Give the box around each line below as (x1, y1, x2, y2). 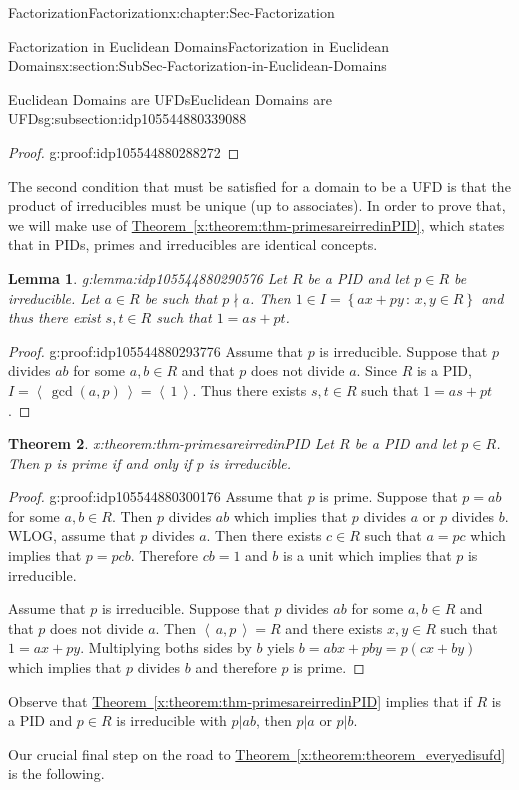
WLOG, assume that (8, 525, 136, 546)
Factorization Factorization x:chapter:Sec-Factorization (8, 2, 335, 22)
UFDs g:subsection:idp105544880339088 (8, 108, 247, 129)
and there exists (285, 617, 383, 638)
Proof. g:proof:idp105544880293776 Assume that (8, 340, 303, 361)
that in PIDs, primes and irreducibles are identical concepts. (8, 234, 378, 255)
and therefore (195, 657, 277, 678)
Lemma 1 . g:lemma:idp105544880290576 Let (8, 267, 287, 288)
